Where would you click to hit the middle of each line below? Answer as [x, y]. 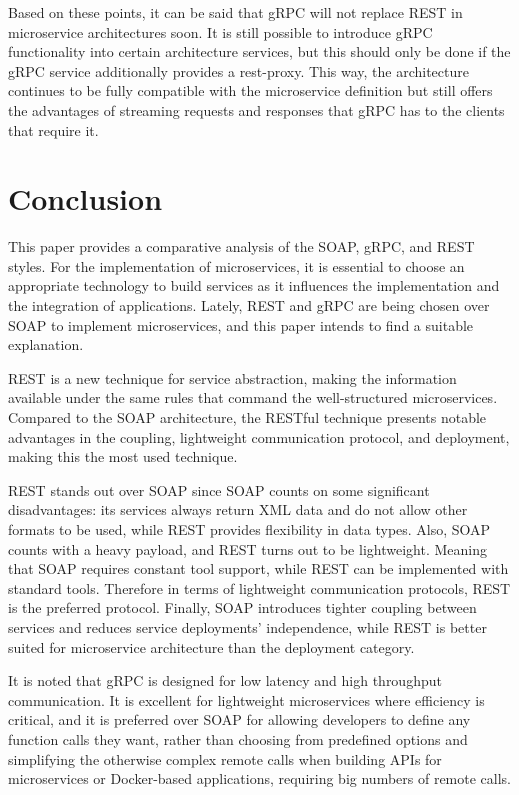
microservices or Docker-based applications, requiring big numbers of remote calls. [260, 778]
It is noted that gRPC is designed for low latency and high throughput [225, 680]
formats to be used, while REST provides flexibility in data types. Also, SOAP [249, 529]
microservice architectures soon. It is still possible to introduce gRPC [220, 31]
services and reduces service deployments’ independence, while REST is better [247, 626]
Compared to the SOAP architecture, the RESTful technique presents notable [247, 417]
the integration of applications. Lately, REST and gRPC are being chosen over [249, 305]
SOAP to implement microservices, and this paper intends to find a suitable [241, 324]
